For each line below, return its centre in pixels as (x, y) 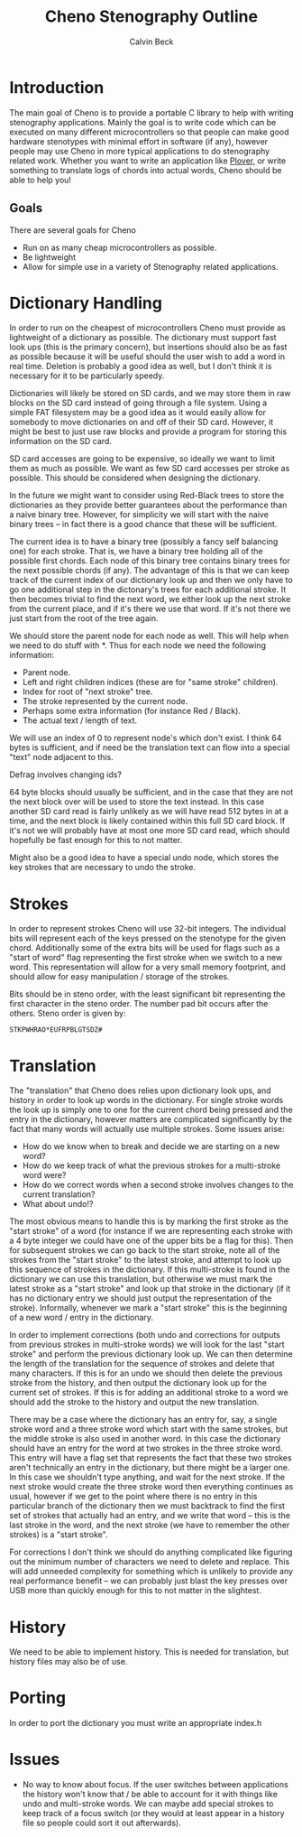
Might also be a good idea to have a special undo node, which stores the (144, 858)
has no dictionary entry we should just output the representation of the (141, 1298)
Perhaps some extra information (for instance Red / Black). (132, 711)
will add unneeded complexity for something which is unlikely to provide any (151, 1572)
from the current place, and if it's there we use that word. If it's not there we (150, 609)
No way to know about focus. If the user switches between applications (155, 1785)
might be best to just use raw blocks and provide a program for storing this (148, 431)
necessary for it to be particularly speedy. (87, 376)
